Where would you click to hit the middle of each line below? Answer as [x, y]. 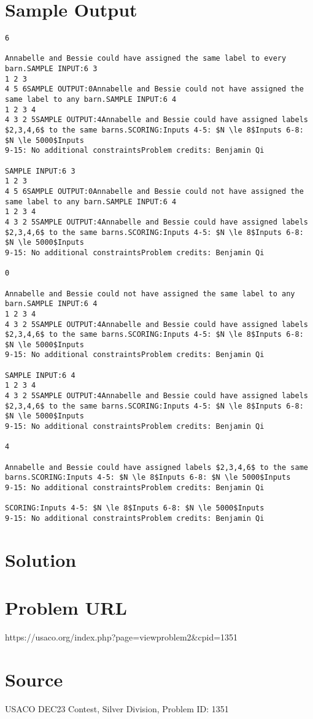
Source [34, 679]
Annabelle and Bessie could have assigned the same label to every [146, 59]
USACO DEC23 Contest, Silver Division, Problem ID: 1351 [117, 708]
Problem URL [66, 608]
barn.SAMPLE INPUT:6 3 [51, 69]
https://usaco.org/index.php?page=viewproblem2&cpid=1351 [122, 637]
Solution [41, 559]
